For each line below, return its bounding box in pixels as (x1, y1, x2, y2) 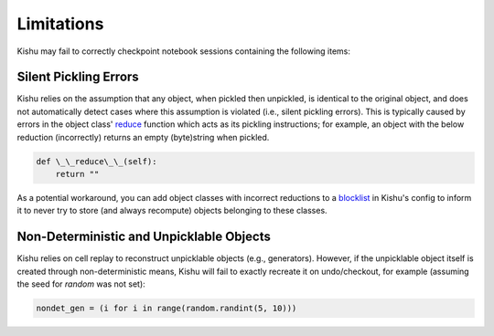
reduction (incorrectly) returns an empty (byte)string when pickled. (16, 131, 270, 142)
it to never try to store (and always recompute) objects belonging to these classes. (16, 205, 328, 216)
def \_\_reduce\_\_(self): (36, 156, 157, 166)
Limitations (16, 14, 104, 34)
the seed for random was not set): (16, 278, 145, 289)
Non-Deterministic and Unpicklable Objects (16, 229, 272, 245)
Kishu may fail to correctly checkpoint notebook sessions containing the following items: (16, 46, 351, 57)
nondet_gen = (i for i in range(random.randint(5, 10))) (36, 303, 297, 314)
